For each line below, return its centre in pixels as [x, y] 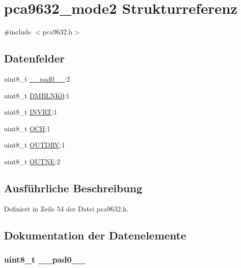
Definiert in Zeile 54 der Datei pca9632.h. [66, 208]
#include [18, 32]
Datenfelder [34, 58]
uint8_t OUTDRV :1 [35, 145]
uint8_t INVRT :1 [31, 112]
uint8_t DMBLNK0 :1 [37, 95]
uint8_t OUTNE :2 [32, 161]
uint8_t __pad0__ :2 [37, 78]
